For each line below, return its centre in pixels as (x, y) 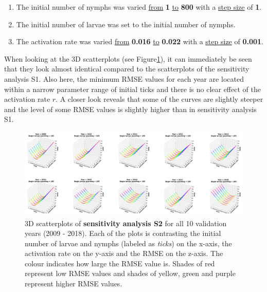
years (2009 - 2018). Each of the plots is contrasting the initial (123, 233)
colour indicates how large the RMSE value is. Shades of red (120, 263)
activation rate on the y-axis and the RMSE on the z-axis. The (124, 253)
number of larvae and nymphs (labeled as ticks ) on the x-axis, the (128, 243)
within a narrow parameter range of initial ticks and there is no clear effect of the (132, 89)
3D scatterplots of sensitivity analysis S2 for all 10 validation (126, 223)
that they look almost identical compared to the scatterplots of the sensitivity (127, 69)
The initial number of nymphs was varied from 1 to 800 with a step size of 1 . (139, 7)
